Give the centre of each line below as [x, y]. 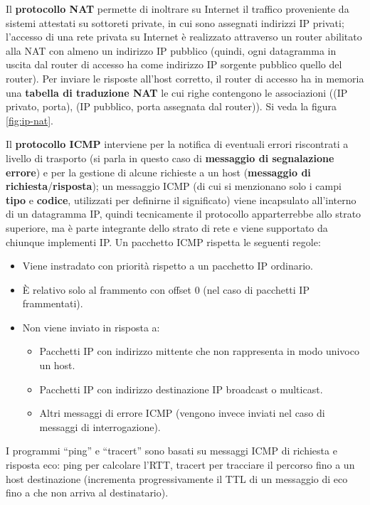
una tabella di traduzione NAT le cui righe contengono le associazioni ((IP [177, 92]
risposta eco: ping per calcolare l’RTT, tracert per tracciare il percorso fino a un [180, 465]
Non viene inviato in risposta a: [91, 327]
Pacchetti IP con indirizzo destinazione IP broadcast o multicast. [181, 389]
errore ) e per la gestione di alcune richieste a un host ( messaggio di [158, 172]
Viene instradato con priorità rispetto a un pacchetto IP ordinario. [168, 266]
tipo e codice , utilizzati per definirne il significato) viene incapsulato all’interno [181, 200]
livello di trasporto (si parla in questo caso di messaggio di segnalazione [170, 158]
